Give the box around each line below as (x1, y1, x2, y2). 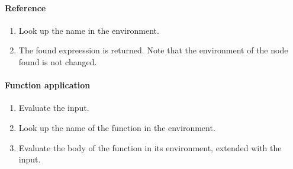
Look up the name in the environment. (18, 24, 159, 36)
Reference (5, 1, 46, 14)
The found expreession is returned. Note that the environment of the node (18, 44, 288, 56)
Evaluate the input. (18, 101, 89, 114)
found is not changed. (18, 55, 97, 68)
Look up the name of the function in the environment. (18, 121, 215, 133)
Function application (5, 79, 91, 91)
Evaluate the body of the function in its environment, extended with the (18, 141, 282, 154)
